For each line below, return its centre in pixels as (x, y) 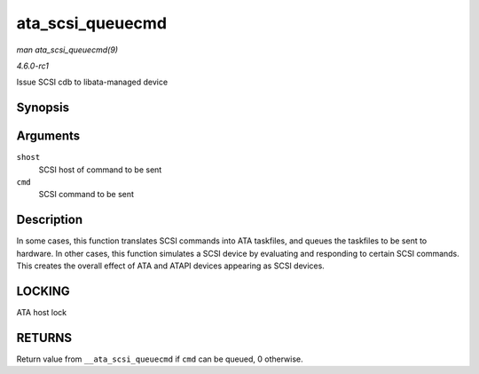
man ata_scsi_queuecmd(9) (67, 50)
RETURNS (44, 338)
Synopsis (43, 108)
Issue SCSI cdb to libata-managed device (92, 82)
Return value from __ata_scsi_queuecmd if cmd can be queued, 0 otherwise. (160, 359)
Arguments (48, 136)
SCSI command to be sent (86, 195)
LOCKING (43, 291)
